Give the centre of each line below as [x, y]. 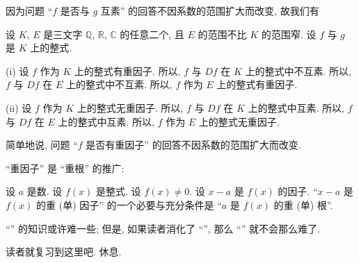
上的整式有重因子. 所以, [127, 70]
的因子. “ [298, 191]
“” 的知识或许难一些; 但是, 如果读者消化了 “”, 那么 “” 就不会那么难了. [163, 228]
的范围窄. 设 [289, 34]
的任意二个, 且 [152, 34]
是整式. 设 [118, 191]
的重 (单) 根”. [303, 204]
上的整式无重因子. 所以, [130, 107]
